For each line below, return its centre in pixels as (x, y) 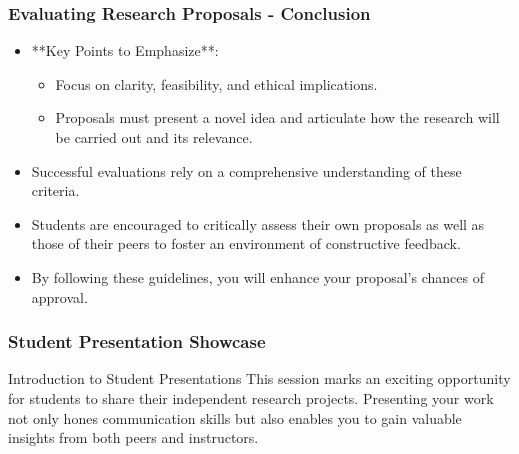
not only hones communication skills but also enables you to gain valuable (235, 417)
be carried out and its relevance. (154, 137)
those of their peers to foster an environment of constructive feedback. (246, 243)
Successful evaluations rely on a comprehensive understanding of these (246, 170)
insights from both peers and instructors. (133, 437)
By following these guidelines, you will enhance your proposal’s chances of (257, 276)
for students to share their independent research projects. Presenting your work (251, 397)
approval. (59, 296)
